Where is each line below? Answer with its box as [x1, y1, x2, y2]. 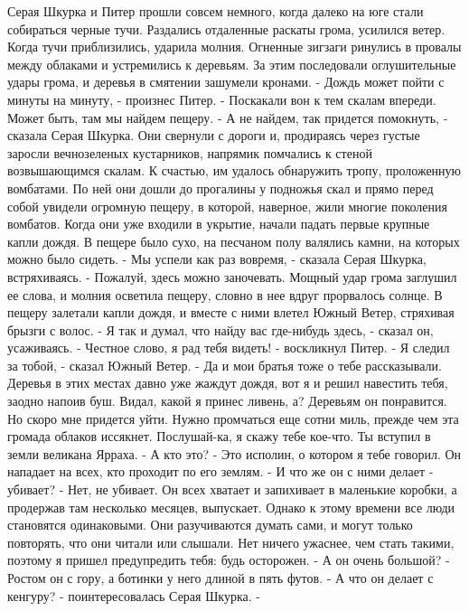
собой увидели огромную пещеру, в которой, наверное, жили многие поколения [7, 196, 447, 215]
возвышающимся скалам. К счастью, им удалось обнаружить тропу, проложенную [7, 161, 462, 180]
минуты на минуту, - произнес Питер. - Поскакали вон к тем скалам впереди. [7, 89, 436, 108]
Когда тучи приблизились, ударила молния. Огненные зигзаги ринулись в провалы [7, 37, 462, 56]
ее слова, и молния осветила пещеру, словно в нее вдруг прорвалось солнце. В [7, 285, 443, 304]
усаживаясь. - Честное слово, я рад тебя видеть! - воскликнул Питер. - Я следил [7, 338, 450, 357]
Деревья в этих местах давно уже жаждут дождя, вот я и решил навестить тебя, [7, 373, 448, 392]
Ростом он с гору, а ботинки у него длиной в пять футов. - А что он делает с [7, 569, 434, 587]
